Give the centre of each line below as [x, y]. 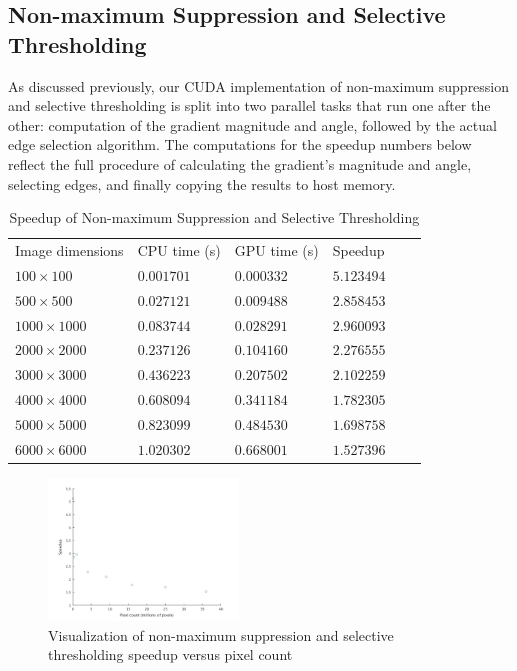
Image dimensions [69, 250]
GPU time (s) [276, 250]
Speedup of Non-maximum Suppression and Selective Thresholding [214, 217]
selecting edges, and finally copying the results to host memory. [202, 183]
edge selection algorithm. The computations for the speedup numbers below [240, 144]
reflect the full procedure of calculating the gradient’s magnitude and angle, [240, 163]
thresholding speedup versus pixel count [170, 654]
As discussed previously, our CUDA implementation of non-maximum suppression [259, 85]
